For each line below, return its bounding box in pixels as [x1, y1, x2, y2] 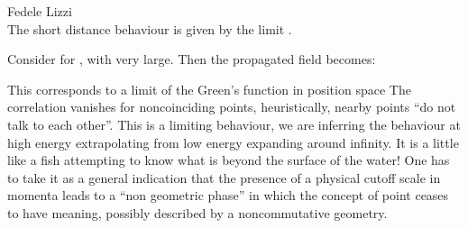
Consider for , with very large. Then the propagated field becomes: [7, 50, 376, 68]
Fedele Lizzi [7, 2, 72, 20]
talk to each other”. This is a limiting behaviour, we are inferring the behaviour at [7, 114, 461, 133]
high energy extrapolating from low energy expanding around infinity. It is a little [7, 132, 459, 151]
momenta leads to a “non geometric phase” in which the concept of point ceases [7, 186, 449, 205]
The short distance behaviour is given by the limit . [7, 19, 292, 38]
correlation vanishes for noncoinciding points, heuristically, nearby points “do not [7, 97, 456, 116]
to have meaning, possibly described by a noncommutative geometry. [7, 203, 388, 222]
